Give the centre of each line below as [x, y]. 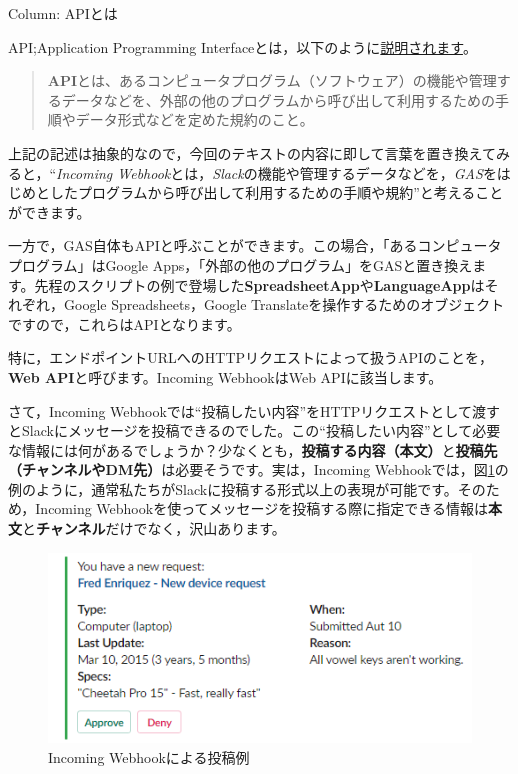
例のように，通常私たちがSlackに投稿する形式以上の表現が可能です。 [233, 488]
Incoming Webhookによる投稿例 [149, 757]
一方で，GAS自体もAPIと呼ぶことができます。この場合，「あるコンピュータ [255, 245]
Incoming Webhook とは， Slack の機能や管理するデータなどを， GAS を [276, 172]
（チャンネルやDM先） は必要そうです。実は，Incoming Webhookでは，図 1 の [258, 469]
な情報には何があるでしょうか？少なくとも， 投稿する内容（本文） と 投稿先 [253, 449]
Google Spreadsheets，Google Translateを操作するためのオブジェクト [284, 304]
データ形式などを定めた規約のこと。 [194, 119]
